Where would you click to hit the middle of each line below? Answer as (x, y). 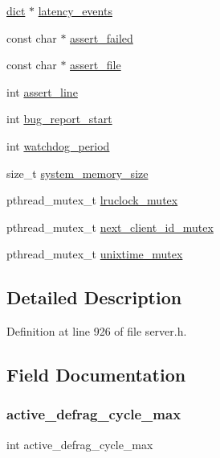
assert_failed (102, 37)
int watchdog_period (58, 145)
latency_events (75, 10)
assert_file (96, 65)
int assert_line (42, 91)
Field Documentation (96, 375)
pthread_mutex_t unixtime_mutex (95, 254)
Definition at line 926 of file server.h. (97, 331)
